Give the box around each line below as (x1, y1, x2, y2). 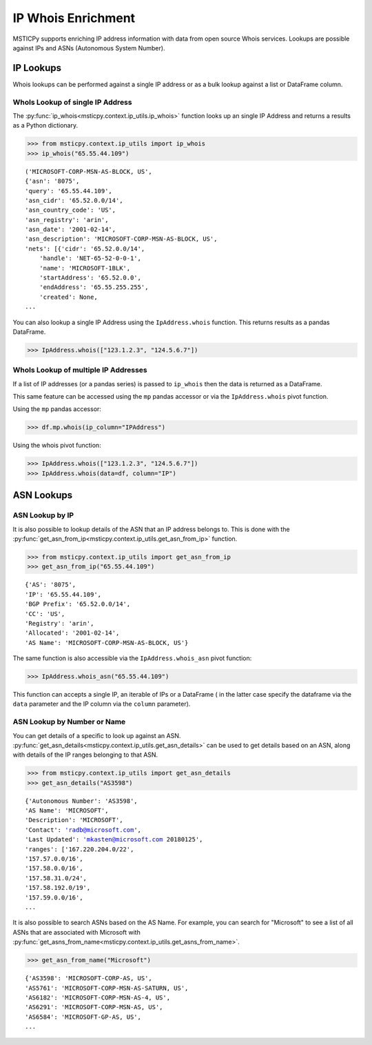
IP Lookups (12, 62, 62, 74)
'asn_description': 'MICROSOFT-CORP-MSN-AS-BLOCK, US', (25, 235, 218, 243)
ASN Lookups (12, 490, 72, 501)
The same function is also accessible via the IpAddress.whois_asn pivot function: (12, 654, 252, 662)
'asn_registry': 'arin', (25, 216, 109, 223)
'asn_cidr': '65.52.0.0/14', (25, 197, 123, 204)
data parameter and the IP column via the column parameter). (12, 700, 191, 708)
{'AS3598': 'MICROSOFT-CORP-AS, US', (25, 975, 153, 982)
